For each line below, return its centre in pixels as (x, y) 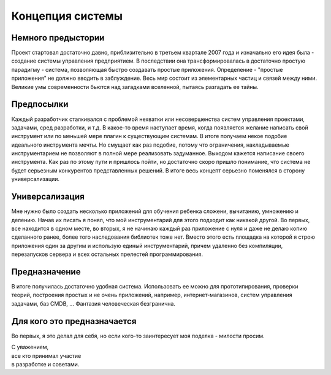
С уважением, (30, 347)
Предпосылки (40, 104)
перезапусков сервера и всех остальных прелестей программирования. (107, 254)
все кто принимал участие (46, 355)
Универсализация (48, 197)
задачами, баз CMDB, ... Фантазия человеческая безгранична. (93, 303)
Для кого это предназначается (74, 321)
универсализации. (36, 179)
